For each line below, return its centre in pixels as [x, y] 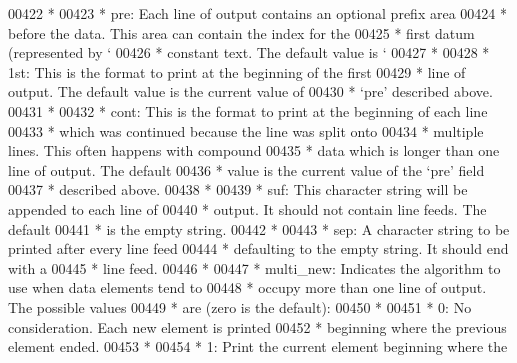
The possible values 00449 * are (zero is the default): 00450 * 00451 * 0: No [240, 306]
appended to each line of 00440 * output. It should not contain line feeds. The [247, 208]
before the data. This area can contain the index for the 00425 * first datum [241, 32]
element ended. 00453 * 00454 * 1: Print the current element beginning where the [258, 346]
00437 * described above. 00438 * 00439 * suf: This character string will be [238, 189]
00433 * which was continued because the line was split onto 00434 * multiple [246, 130]
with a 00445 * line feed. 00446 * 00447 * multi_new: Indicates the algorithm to [254, 267]
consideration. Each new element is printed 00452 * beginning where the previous [257, 326]
